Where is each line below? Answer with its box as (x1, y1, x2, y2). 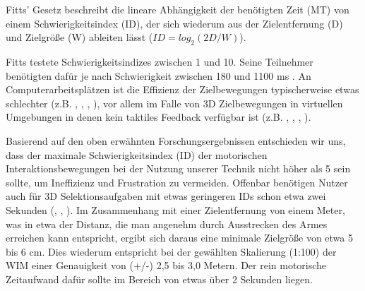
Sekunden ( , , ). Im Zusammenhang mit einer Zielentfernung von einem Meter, (6, 202, 345, 217)
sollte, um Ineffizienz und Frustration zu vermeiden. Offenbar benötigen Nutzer (6, 174, 348, 189)
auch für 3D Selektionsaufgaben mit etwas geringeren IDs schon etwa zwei (6, 189, 326, 203)
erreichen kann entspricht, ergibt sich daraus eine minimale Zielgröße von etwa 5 (6, 230, 353, 245)
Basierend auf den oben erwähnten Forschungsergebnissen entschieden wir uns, (6, 133, 346, 148)
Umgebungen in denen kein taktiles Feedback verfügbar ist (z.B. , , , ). (6, 109, 311, 124)
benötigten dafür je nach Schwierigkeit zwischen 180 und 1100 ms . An (6, 68, 311, 83)
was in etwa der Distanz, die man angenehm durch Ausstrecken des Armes (6, 216, 328, 231)
